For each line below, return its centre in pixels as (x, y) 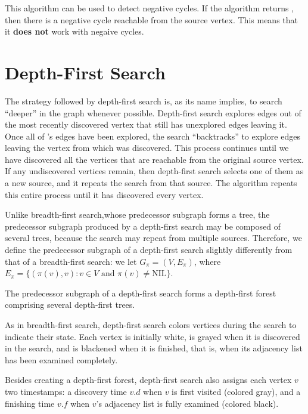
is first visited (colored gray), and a (236, 391)
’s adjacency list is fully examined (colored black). (187, 403)
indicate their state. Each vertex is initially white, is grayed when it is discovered (153, 336)
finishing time (30, 403)
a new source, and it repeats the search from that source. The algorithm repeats (151, 183)
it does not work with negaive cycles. (74, 31)
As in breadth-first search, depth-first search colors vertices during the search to (151, 325)
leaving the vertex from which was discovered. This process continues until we (147, 148)
